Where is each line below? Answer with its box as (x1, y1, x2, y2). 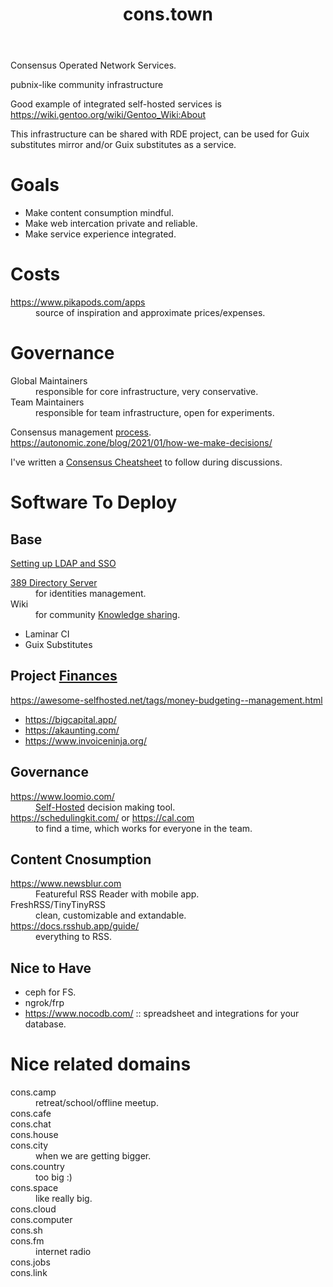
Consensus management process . (10, 426, 152, 438)
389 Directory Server (10, 577, 98, 588)
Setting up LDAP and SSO (10, 558, 117, 569)
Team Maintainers (10, 396, 85, 408)
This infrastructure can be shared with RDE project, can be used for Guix (10, 128, 310, 140)
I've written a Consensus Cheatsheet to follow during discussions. (10, 456, 283, 468)
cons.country (10, 1161, 65, 1173)
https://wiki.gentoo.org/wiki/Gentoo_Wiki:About (10, 109, 207, 121)
